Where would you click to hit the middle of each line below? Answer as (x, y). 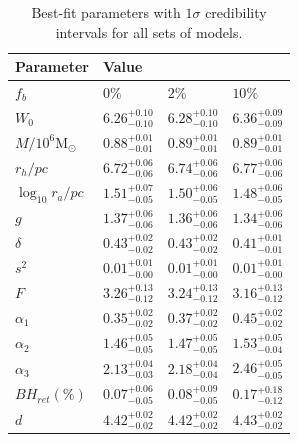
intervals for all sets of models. (149, 31)
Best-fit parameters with (106, 12)
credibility (236, 12)
